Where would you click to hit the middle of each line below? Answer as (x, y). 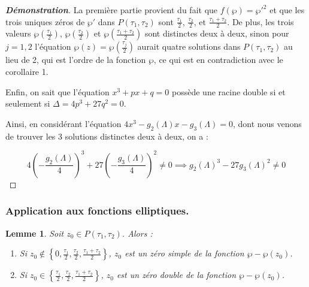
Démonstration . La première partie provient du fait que (112, 10)
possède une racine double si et (229, 91)
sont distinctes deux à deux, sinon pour (217, 33)
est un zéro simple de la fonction (184, 253)
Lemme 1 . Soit (35, 233)
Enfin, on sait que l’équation (57, 91)
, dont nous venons (267, 123)
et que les (287, 10)
